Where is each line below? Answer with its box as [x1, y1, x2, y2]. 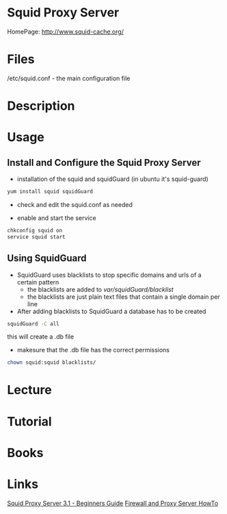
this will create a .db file [7, 332, 74, 341]
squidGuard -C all [7, 320, 59, 327]
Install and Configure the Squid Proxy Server [7, 156, 201, 169]
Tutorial [7, 413, 53, 429]
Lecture [7, 382, 53, 398]
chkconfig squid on [7, 227, 63, 234]
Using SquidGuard [7, 252, 87, 265]
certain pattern [16, 278, 59, 286]
